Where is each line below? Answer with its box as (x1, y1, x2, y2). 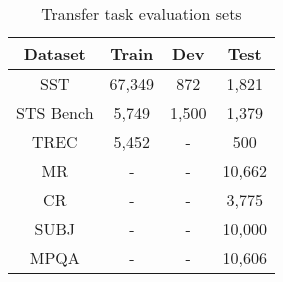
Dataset (23, 42, 86, 65)
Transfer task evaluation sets (41, 2, 242, 25)
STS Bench (16, 101, 94, 124)
